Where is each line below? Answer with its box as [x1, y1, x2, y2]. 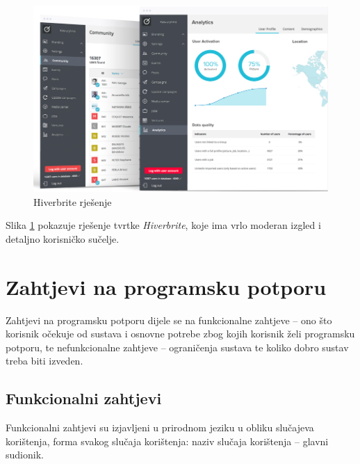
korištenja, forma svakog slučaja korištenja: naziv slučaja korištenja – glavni [6, 433, 329, 448]
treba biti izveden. [6, 353, 83, 368]
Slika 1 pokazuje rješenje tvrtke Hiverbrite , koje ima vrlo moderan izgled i [6, 218, 321, 232]
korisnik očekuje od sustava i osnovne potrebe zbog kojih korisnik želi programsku [6, 326, 355, 341]
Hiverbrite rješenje [33, 194, 112, 209]
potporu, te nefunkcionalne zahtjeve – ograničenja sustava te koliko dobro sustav [6, 339, 349, 354]
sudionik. [6, 447, 44, 462]
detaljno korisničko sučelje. [6, 231, 120, 246]
